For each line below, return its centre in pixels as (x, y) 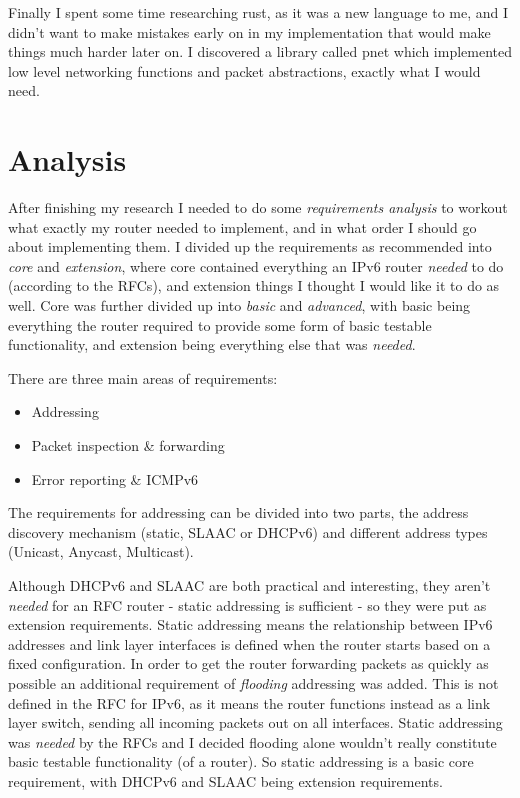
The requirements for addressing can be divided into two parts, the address (238, 512)
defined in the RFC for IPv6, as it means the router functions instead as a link (249, 702)
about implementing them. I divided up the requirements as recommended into (250, 246)
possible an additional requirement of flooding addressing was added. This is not (253, 682)
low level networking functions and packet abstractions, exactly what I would (244, 70)
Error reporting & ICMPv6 (115, 478)
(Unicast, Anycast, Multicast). (101, 551)
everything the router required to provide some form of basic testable (220, 324)
